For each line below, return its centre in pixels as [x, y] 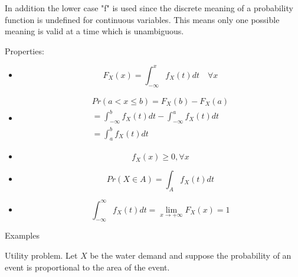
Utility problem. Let [41, 255]
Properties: [24, 50]
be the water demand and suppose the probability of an [191, 255]
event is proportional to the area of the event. [87, 267]
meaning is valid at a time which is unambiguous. [94, 31]
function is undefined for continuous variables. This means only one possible [142, 19]
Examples [22, 235]
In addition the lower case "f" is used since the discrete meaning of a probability [149, 8]
